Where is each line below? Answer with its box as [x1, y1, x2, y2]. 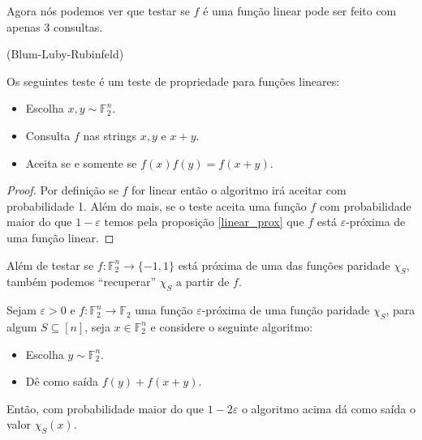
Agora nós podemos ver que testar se [6, 2, 190, 19]
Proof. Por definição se [6, 182, 118, 199]
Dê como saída [25, 373, 99, 390]
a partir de [176, 273, 230, 290]
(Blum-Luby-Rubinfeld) [6, 45, 124, 62]
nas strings [83, 126, 137, 143]
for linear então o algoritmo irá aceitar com [131, 182, 347, 199]
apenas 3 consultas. [6, 18, 103, 35]
